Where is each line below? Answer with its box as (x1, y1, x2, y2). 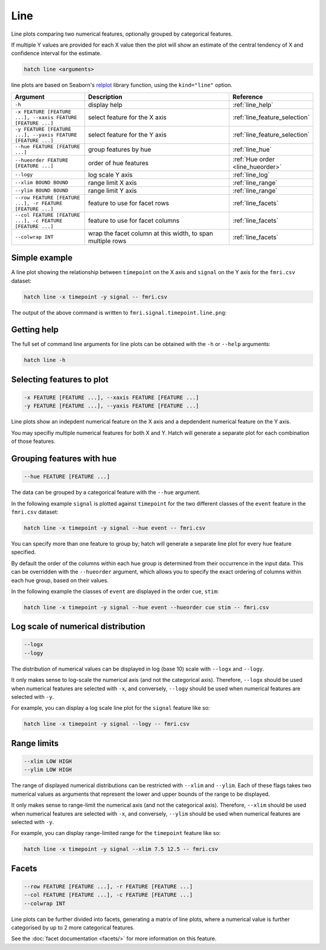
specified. (11, 548, 36, 556)
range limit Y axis (88, 186, 137, 195)
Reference (232, 93, 263, 101)
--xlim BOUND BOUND (14, 179, 69, 186)
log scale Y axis (88, 170, 133, 179)
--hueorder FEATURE (14, 157, 69, 163)
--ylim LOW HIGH (24, 766, 72, 773)
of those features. (11, 437, 56, 445)
